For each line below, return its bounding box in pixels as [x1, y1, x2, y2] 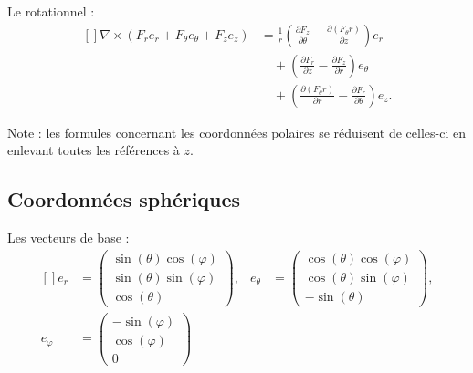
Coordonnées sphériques [7, 185, 241, 213]
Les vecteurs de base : [7, 228, 130, 247]
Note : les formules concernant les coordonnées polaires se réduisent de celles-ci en [7, 122, 466, 141]
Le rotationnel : [7, 2, 95, 20]
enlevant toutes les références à [7, 140, 180, 160]
